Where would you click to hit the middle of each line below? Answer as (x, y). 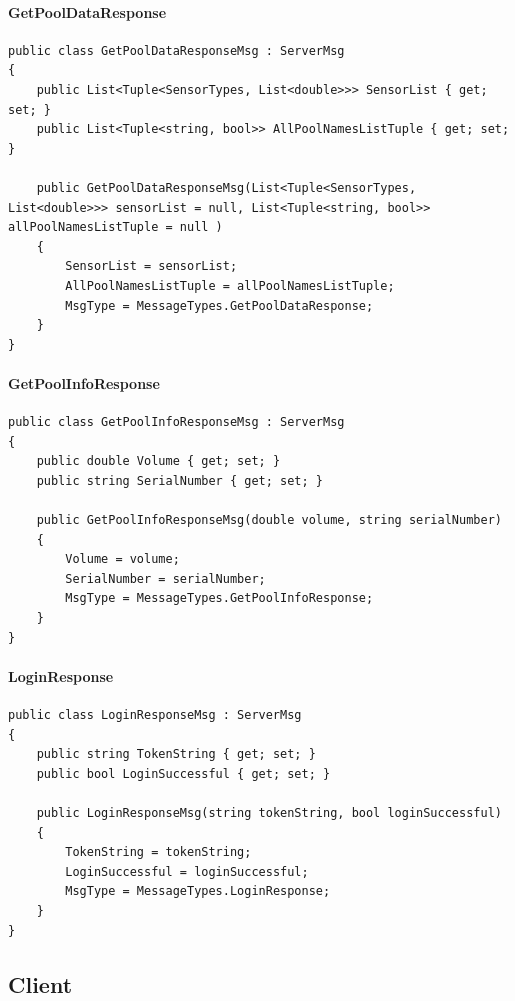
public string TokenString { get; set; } (176, 754)
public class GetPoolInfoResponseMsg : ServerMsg (176, 422)
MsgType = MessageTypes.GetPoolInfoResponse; (219, 598)
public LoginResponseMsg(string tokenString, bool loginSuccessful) (269, 812)
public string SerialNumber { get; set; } (179, 480)
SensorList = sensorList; (151, 266)
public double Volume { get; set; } (158, 461)
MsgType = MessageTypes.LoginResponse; (198, 891)
